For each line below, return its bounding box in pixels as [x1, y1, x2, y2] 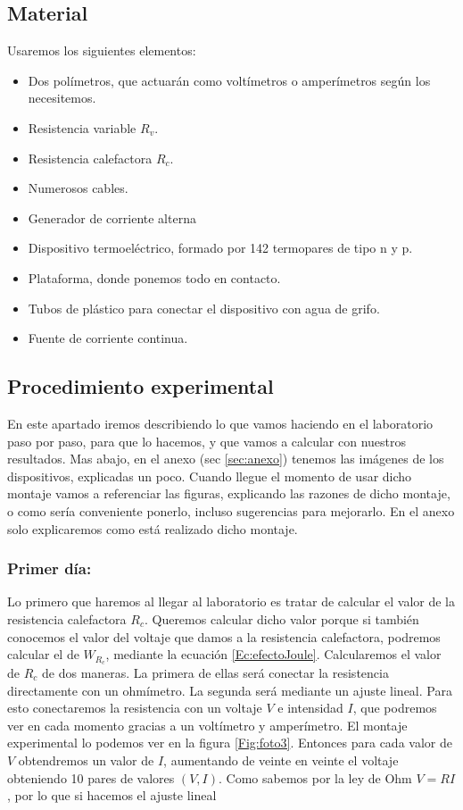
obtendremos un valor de [18, 750, 154, 769]
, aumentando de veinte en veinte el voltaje [163, 750, 399, 769]
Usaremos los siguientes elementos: [7, 41, 196, 60]
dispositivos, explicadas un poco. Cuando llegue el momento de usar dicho [7, 466, 412, 485]
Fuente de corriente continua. [28, 329, 188, 347]
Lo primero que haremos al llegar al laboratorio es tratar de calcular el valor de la [7, 592, 455, 611]
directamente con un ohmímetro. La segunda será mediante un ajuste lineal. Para [7, 681, 452, 699]
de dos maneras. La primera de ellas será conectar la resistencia [42, 663, 389, 681]
